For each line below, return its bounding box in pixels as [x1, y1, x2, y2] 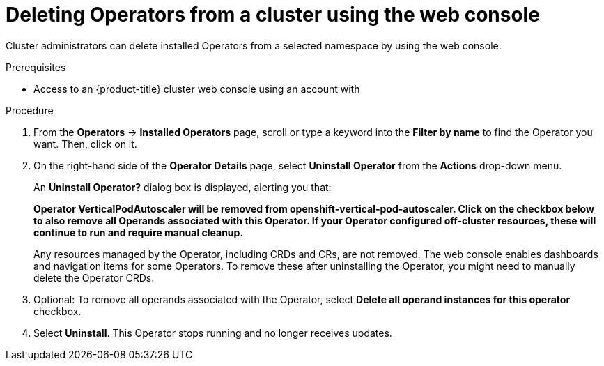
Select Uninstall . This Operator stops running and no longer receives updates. [33, 326, 392, 339]
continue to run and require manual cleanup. [33, 226, 244, 238]
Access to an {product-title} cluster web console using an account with [33, 82, 360, 95]
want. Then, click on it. [33, 137, 137, 150]
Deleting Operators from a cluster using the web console [6, 3, 540, 26]
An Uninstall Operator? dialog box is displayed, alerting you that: [33, 181, 332, 193]
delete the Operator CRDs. [33, 271, 155, 284]
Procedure [6, 104, 54, 116]
